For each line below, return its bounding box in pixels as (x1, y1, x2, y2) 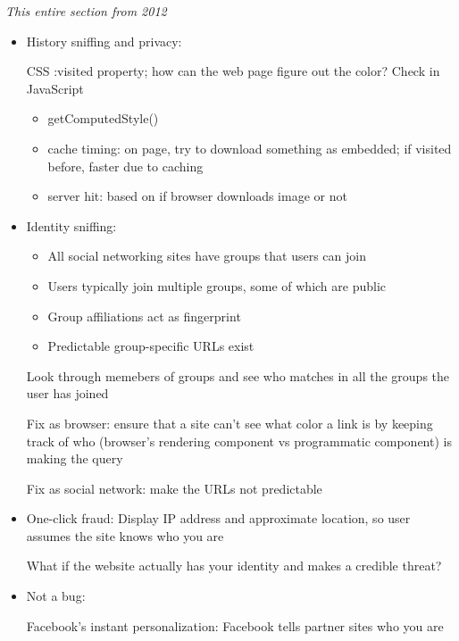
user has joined (26, 384, 109, 403)
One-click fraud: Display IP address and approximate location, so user (26, 509, 411, 528)
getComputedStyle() (47, 109, 159, 128)
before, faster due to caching (47, 156, 204, 175)
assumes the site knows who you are (26, 526, 224, 545)
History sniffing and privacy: (26, 31, 182, 50)
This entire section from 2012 (5, 2, 167, 20)
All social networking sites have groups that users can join (47, 246, 366, 265)
